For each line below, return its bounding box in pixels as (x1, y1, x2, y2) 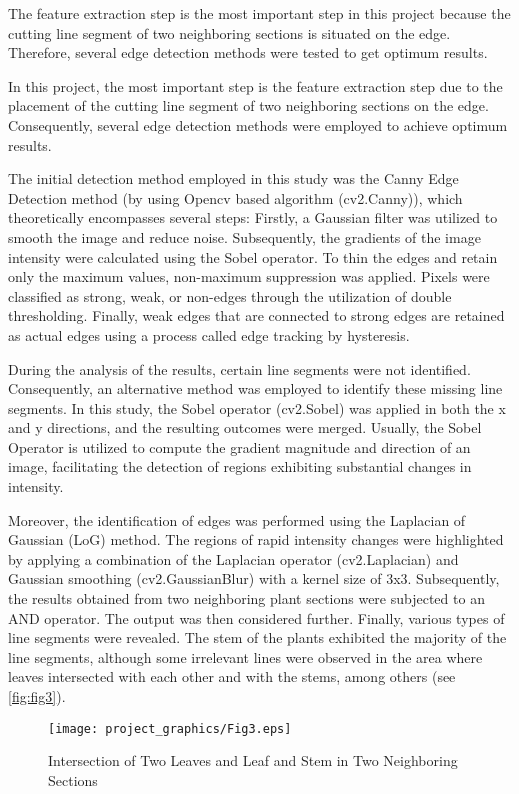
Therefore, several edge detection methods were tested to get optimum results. (8, 42, 488, 63)
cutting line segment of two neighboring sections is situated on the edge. (8, 22, 451, 43)
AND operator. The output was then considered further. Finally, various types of (8, 607, 505, 628)
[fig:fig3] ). (8, 686, 66, 706)
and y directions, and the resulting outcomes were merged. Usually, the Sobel (8, 417, 482, 438)
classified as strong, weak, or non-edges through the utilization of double (8, 285, 452, 306)
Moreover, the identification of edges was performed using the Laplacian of (8, 509, 466, 530)
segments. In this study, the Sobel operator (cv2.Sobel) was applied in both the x (8, 397, 506, 418)
